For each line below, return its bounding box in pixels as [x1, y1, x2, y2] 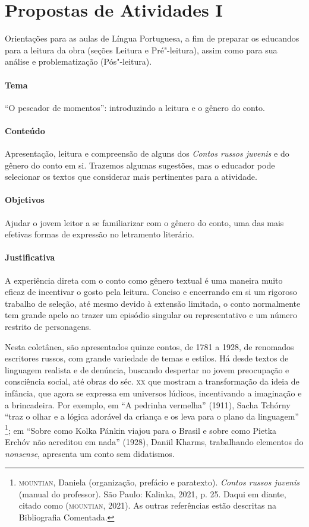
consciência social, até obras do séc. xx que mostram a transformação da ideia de [5, 375, 299, 388]
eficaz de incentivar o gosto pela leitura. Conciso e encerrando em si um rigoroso [5, 285, 297, 298]
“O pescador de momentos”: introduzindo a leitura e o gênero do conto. [5, 101, 265, 113]
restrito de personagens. [5, 320, 92, 333]
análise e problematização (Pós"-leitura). [5, 55, 152, 68]
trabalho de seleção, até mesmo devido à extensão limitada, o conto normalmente [5, 297, 301, 309]
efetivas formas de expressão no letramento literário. [5, 228, 194, 240]
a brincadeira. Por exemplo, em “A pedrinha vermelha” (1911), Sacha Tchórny [5, 398, 291, 411]
